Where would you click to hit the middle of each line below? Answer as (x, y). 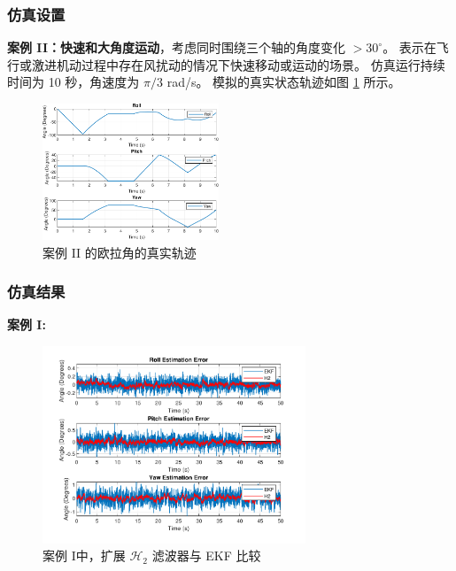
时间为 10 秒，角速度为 (73, 82)
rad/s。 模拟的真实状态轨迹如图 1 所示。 (284, 82)
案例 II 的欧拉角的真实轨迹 (120, 252)
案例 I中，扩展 (84, 556)
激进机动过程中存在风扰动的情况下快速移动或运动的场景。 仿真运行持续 (238, 64)
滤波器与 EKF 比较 (206, 556)
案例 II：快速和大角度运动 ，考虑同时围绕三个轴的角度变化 (177, 47)
